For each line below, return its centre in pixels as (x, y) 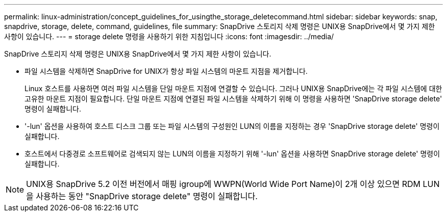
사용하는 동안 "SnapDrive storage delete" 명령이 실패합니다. (147, 196)
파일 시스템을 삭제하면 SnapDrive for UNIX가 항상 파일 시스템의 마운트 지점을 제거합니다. (166, 71)
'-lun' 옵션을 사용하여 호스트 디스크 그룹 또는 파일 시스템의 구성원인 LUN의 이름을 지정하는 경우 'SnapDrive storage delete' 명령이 (232, 126)
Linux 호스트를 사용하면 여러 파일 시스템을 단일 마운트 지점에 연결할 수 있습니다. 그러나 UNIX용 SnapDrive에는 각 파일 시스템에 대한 (233, 88)
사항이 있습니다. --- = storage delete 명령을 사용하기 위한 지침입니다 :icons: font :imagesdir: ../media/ (169, 36)
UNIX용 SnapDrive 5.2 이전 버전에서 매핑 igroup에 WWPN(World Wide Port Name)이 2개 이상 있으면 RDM (223, 184)
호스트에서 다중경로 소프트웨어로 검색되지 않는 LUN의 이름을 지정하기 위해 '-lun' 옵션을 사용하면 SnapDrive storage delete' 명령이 (232, 154)
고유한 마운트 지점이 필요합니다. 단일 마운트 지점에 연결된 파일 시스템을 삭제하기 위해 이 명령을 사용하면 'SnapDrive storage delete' (233, 99)
